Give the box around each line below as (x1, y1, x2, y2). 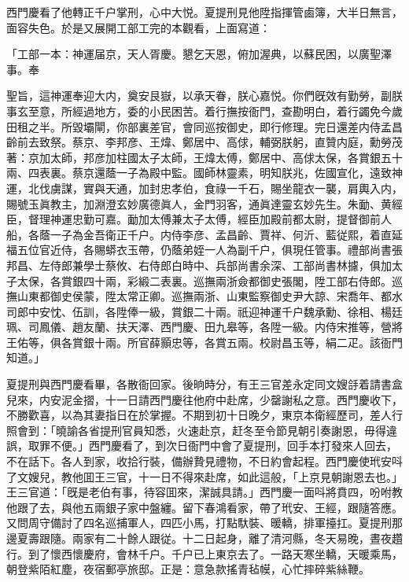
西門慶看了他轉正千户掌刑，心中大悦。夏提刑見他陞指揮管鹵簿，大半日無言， (6, 4, 403, 20)
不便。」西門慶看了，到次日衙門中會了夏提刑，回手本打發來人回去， (50, 437, 397, 454)
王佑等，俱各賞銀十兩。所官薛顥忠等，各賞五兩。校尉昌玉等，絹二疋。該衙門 (6, 333, 403, 350)
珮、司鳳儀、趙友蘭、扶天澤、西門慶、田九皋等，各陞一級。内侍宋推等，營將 (6, 319, 403, 335)
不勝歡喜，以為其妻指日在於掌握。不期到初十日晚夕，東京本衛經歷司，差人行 (6, 407, 403, 423)
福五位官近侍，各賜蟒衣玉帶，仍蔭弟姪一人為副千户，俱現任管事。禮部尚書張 (6, 241, 403, 258)
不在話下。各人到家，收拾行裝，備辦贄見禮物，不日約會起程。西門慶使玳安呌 (6, 453, 403, 470)
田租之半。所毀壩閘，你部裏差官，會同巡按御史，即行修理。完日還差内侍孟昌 (6, 118, 403, 134)
